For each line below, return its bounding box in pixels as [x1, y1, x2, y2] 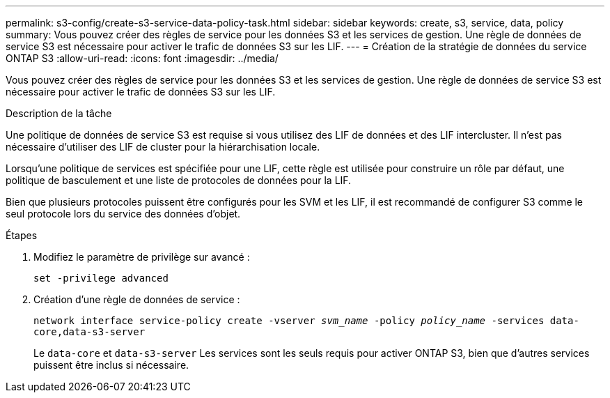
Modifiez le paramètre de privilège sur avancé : [33, 251, 250, 263]
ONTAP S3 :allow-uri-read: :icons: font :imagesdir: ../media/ [6, 52, 279, 64]
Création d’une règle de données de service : [33, 293, 240, 305]
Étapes [6, 229, 38, 241]
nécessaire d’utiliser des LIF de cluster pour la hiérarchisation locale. [6, 141, 320, 153]
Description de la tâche [6, 107, 112, 119]
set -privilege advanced [33, 273, 169, 284]
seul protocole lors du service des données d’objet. [6, 208, 241, 220]
